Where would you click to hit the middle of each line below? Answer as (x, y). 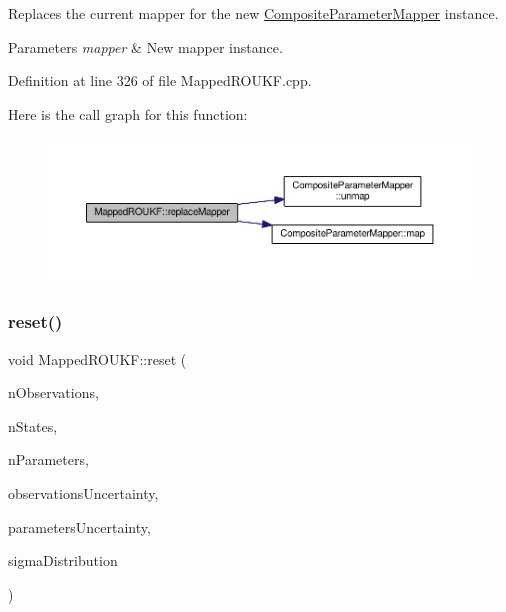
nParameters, (48, 459)
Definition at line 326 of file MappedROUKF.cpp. (160, 80)
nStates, (33, 425)
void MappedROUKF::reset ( (97, 358)
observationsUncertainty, (83, 492)
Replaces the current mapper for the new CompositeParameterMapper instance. (253, 13)
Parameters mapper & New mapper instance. (145, 46)
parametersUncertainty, (79, 526)
